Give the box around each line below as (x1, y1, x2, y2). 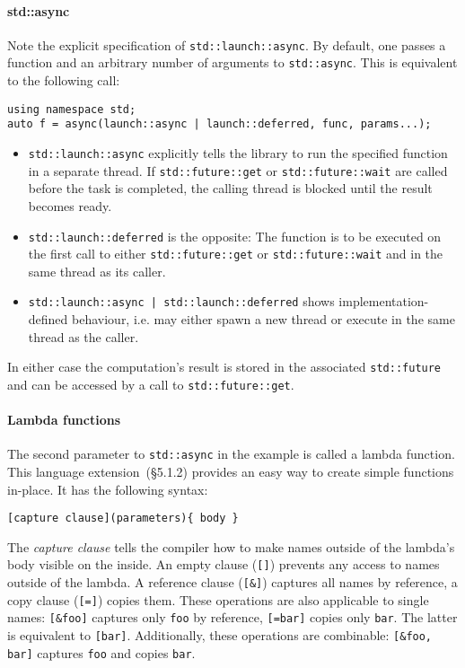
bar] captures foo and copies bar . (7, 643, 196, 662)
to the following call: (7, 71, 120, 90)
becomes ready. (28, 196, 112, 215)
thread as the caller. (28, 327, 139, 346)
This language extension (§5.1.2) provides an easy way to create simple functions (7, 462, 454, 481)
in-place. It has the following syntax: (7, 479, 208, 498)
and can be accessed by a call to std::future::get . (7, 374, 294, 393)
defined (28, 310, 68, 329)
